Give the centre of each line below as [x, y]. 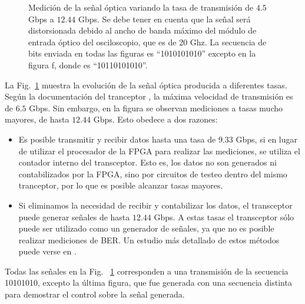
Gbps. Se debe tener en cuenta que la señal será [164, 19]
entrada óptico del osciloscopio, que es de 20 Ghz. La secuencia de [147, 42]
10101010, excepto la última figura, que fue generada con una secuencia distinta [148, 282]
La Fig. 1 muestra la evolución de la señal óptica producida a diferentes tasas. [146, 85]
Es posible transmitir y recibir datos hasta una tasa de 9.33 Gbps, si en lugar [158, 139]
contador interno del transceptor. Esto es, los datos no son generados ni [147, 162]
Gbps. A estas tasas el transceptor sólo [224, 217]
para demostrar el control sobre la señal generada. [95, 294]
